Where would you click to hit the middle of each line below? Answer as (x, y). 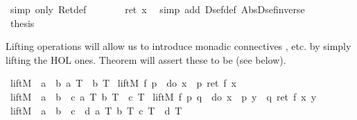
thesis (22, 23)
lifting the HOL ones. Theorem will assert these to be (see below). (146, 59)
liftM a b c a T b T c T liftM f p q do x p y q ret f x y (163, 96)
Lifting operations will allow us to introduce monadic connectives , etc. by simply (178, 46)
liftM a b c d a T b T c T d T (96, 110)
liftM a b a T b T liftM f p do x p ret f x (123, 83)
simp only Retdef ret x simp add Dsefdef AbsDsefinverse (157, 9)
